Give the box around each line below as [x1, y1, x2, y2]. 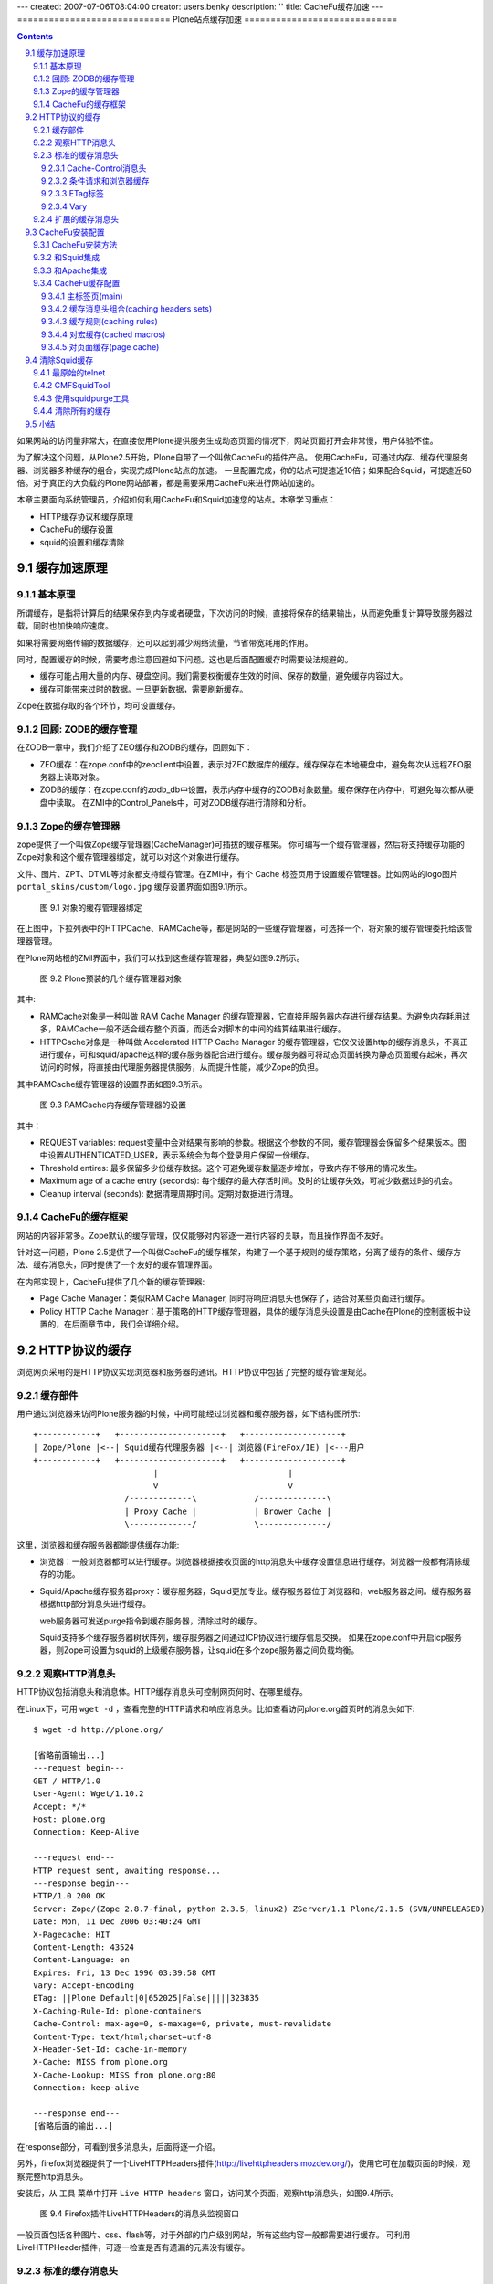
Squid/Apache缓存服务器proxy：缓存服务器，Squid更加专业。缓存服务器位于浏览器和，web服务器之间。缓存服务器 [39, 1585, 472, 1596]
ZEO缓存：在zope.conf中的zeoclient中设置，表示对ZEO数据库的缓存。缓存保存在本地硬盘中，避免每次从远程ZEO [39, 758, 465, 769]
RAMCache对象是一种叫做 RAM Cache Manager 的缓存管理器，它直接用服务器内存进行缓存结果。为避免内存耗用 [39, 1010, 463, 1021]
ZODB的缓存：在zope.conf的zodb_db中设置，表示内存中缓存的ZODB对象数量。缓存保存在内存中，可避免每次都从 [39, 784, 466, 795]
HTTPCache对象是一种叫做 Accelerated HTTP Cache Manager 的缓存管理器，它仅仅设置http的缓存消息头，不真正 [39, 1036, 468, 1047]
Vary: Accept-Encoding [33, 1981, 135, 1991]
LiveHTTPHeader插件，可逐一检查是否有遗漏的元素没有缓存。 [16, 2242, 250, 2253]
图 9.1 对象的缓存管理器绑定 [39, 902, 142, 913]
